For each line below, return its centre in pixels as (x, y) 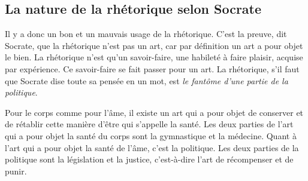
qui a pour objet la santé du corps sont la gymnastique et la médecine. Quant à (151, 135)
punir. (16, 171)
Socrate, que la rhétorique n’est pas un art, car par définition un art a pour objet (154, 45)
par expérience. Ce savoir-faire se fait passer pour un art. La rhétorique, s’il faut (152, 68)
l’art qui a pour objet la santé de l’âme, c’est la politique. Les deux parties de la (152, 147)
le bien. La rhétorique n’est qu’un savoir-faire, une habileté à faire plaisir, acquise (154, 57)
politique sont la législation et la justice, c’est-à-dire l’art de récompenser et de (149, 159)
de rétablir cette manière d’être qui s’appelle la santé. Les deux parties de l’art (149, 124)
